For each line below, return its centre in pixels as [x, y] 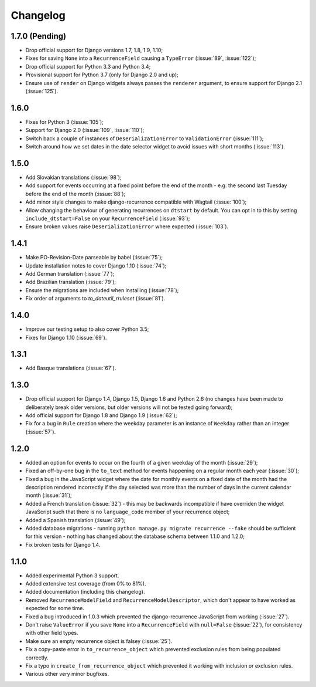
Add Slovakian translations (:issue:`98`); [74, 177]
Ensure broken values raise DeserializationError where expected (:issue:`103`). [127, 226]
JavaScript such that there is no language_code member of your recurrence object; [128, 512]
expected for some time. [55, 608]
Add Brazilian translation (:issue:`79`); [71, 282]
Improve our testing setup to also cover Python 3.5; [87, 329]
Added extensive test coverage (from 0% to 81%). [86, 583]
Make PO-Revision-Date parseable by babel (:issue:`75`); [94, 258]
